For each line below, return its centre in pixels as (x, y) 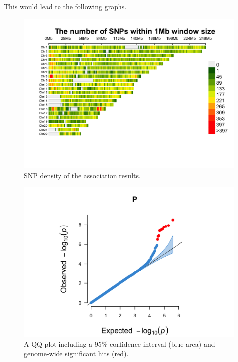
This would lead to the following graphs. (65, 6)
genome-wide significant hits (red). (76, 353)
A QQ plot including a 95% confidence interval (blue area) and (119, 343)
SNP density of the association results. (82, 175)
